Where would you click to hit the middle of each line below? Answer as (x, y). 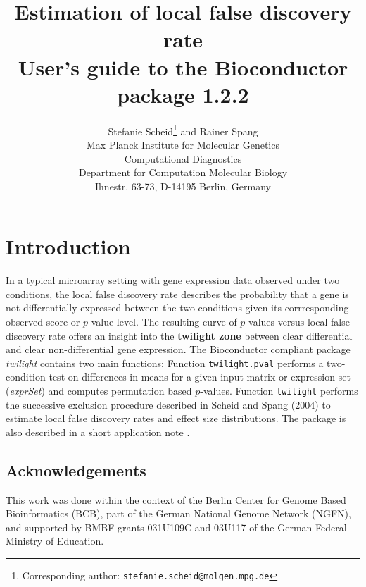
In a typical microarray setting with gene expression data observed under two (173, 280)
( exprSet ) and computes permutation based (99, 391)
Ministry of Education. (55, 541)
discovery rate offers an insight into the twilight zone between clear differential (179, 335)
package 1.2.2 (183, 94)
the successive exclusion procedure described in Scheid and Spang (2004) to (168, 404)
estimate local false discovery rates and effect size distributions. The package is (176, 418)
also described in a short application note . (98, 432)
